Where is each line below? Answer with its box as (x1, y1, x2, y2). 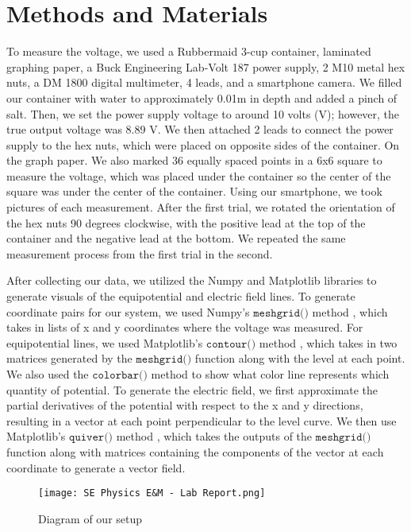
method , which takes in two (259, 334, 398, 351)
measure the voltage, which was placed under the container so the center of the (6, 167, 391, 184)
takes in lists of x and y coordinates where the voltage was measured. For (6, 319, 363, 336)
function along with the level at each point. (194, 350, 405, 367)
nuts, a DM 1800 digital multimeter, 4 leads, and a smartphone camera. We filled (6, 74, 402, 91)
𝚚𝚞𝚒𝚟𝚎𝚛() (69, 432, 113, 444)
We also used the (6, 366, 89, 382)
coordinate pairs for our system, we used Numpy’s (6, 303, 250, 320)
